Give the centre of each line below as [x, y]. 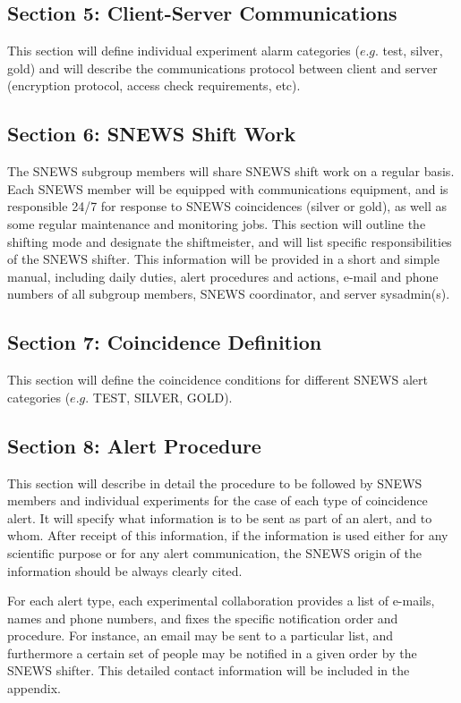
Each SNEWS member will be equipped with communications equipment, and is [228, 188]
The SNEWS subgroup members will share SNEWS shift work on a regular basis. [231, 171]
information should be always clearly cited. [125, 570]
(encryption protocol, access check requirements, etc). [154, 85]
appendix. [34, 688]
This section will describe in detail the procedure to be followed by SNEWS [215, 483]
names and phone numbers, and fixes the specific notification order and [203, 618]
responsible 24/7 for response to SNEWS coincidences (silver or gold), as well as [227, 206]
